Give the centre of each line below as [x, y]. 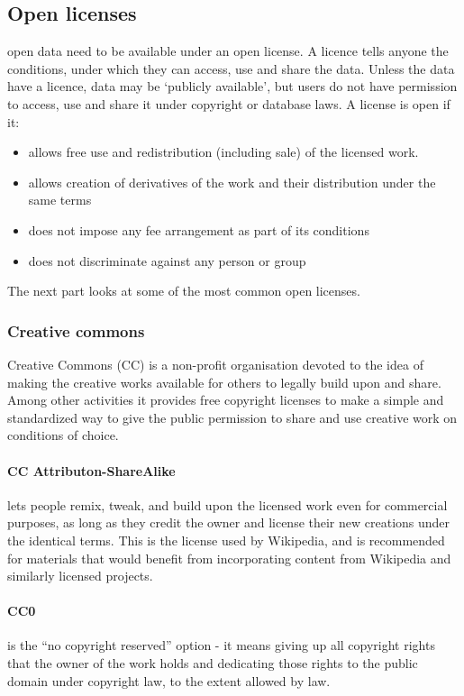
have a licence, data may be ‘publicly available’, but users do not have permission [232, 86]
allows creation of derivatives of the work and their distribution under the [232, 182]
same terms [60, 200]
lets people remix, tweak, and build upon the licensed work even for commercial [227, 504]
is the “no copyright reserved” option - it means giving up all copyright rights [221, 645]
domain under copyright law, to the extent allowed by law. [169, 680]
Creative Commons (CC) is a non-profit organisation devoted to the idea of [215, 364]
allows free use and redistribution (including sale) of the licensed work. [223, 152]
